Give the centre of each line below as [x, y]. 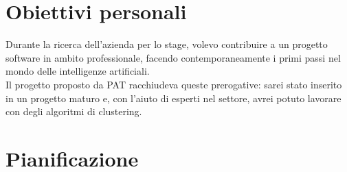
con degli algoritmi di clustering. [74, 111]
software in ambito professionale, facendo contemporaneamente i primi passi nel [173, 57]
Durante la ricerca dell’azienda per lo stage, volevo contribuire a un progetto [167, 44]
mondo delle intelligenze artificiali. [78, 71]
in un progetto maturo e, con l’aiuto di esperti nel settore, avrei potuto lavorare [173, 98]
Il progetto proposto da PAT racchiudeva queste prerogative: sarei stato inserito [174, 84]
